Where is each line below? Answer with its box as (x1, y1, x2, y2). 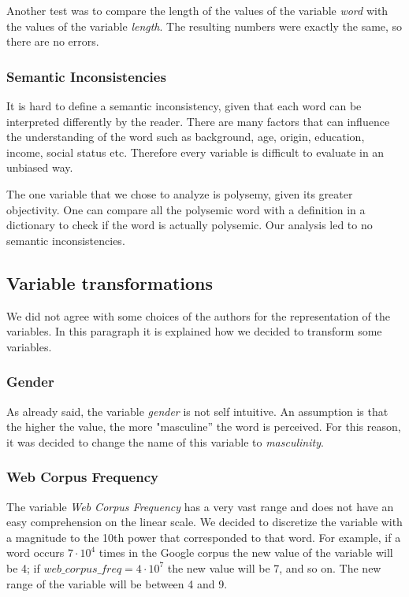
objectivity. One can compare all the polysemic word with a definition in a (6, 201, 366, 217)
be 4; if (6, 559, 40, 576)
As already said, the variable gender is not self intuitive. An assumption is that (6, 402, 389, 419)
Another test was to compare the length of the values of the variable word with (6, 2, 389, 18)
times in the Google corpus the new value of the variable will (99, 544, 393, 561)
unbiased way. (6, 159, 73, 176)
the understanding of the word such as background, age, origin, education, (6, 128, 365, 145)
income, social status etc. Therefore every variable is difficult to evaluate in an (6, 143, 385, 160)
